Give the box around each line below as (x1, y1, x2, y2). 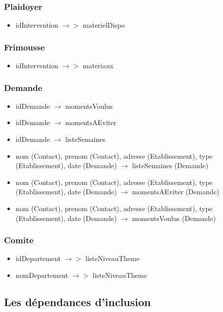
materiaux (83, 60, 114, 71)
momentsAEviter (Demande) (132, 186, 220, 197)
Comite (4, 234, 34, 246)
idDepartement (15, 253, 61, 264)
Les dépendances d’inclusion (4, 294, 151, 309)
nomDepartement (15, 270, 68, 280)
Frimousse (4, 41, 45, 53)
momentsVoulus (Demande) (132, 213, 216, 223)
